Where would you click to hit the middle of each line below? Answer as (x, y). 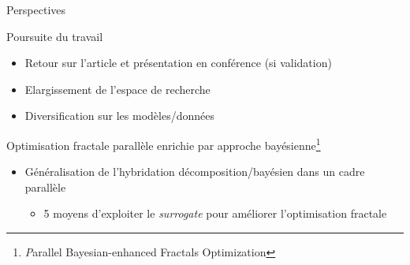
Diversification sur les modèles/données (119, 116)
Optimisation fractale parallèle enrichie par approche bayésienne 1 (164, 144)
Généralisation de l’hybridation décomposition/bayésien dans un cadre (195, 172)
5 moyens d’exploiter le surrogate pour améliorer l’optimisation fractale (215, 213)
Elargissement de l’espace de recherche (117, 89)
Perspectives (36, 9)
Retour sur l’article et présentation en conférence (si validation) (178, 63)
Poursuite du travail (55, 36)
